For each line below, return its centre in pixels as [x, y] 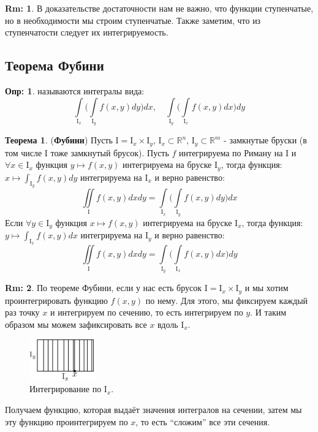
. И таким [268, 312]
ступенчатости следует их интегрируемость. [87, 32]
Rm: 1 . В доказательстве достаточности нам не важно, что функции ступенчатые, [159, 8]
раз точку [22, 312]
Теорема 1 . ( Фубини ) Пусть [59, 140]
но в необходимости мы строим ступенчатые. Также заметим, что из [133, 20]
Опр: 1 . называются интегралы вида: [75, 90]
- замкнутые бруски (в [265, 140]
